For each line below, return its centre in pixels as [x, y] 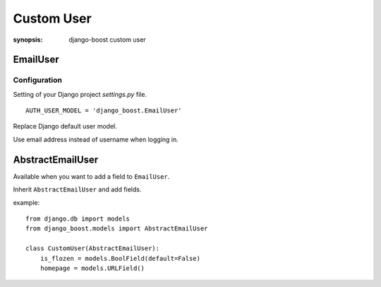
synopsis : [28, 40]
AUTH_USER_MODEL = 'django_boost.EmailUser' [104, 111]
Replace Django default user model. [65, 127]
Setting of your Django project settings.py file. [80, 94]
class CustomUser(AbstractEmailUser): [93, 248]
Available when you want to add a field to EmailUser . [91, 176]
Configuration [38, 80]
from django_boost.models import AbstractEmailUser [117, 229]
